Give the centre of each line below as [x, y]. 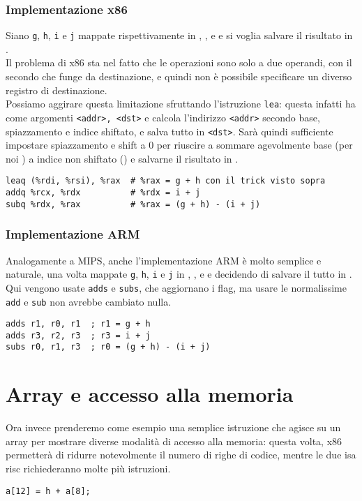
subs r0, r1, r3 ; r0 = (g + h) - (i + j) [108, 347]
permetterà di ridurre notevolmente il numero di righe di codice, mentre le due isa [181, 455]
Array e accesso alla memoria [150, 394]
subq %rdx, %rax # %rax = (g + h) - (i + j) [133, 204]
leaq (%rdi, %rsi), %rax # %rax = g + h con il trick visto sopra [166, 181]
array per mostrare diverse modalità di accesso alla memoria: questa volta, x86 [174, 441]
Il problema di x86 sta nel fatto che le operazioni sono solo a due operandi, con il [179, 62]
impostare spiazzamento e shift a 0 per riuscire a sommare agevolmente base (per [179, 145]
